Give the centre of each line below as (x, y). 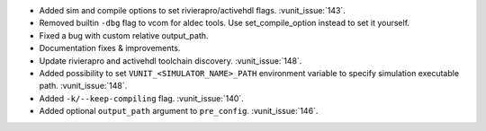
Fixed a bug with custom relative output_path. (124, 35)
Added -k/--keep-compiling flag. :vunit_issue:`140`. (142, 98)
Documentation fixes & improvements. (110, 48)
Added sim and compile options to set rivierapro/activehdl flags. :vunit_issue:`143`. (192, 10)
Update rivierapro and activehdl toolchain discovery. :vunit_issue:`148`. (171, 61)
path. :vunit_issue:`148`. (83, 86)
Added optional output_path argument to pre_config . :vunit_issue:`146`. (179, 111)
